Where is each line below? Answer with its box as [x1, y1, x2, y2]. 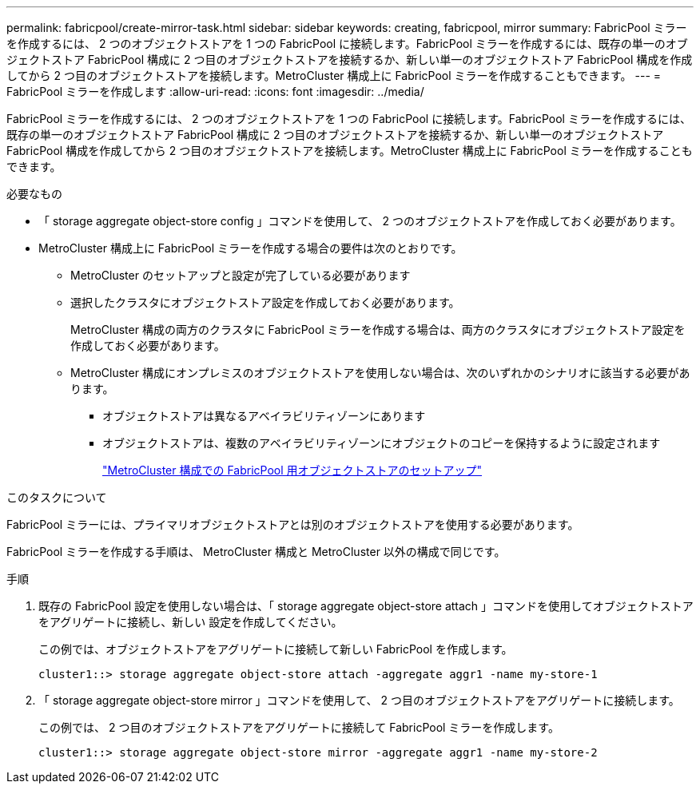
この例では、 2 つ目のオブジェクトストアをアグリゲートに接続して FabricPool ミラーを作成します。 [38, 721, 559, 734]
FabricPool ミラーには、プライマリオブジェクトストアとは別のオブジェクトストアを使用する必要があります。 [6, 518, 579, 531]
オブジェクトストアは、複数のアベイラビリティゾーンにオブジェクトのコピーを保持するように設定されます [102, 436, 661, 450]
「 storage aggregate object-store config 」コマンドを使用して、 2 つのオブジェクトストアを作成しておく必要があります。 [38, 214, 682, 228]
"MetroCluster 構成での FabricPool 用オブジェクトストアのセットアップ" [102, 463, 483, 477]
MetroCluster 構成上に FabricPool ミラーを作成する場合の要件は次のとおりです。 [38, 241, 463, 255]
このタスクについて [6, 490, 107, 504]
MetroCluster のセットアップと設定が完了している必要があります [70, 268, 411, 282]
